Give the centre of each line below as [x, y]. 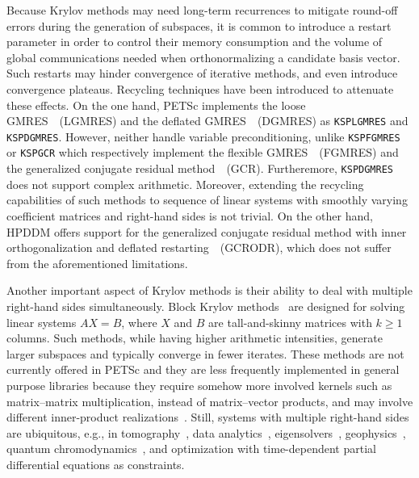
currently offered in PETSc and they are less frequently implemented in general [203, 369]
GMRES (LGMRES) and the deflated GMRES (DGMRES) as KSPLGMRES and [207, 121]
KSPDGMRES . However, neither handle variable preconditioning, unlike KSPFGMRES [203, 136]
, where [139, 322]
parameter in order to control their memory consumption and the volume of [195, 42]
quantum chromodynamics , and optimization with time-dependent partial [191, 449]
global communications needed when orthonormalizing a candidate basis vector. [203, 57]
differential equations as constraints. [96, 464]
